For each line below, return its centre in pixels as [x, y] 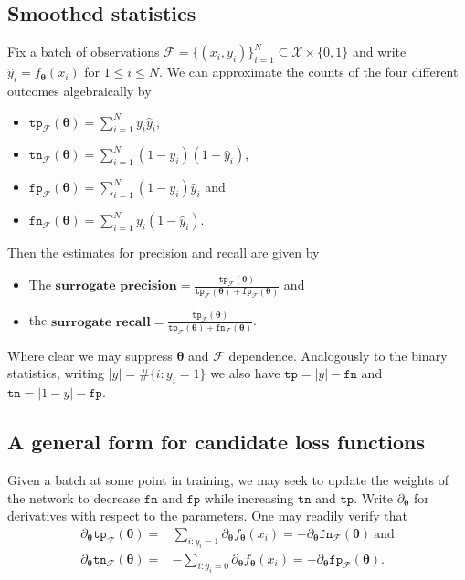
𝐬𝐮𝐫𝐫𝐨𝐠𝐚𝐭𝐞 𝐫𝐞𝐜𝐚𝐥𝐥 [100, 322]
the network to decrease [74, 497]
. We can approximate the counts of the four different [309, 72]
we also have [245, 373]
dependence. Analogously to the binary [338, 355]
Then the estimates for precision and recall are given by [164, 253]
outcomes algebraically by [79, 90]
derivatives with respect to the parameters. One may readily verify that [207, 516]
